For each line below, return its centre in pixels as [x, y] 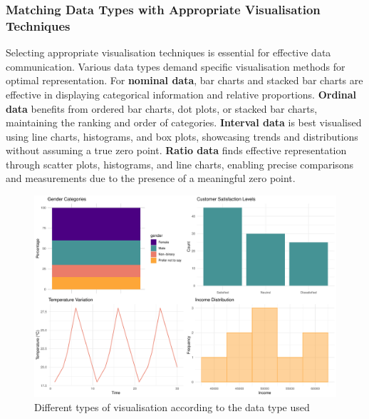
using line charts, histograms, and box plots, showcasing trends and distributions [182, 136]
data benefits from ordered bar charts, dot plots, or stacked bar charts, [162, 108]
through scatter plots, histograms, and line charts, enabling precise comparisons [180, 164]
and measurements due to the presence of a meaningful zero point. [151, 178]
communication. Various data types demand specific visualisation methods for [176, 66]
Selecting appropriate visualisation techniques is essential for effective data [168, 52]
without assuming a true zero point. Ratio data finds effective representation [176, 150]
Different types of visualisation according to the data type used [172, 407]
